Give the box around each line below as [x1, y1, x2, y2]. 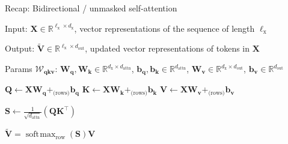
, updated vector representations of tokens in [85, 42, 250, 55]
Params [5, 62, 32, 74]
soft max [25, 130, 56, 139]
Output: [5, 42, 35, 55]
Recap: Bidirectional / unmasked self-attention [5, 2, 177, 14]
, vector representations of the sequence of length [74, 22, 255, 34]
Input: [5, 22, 28, 34]
